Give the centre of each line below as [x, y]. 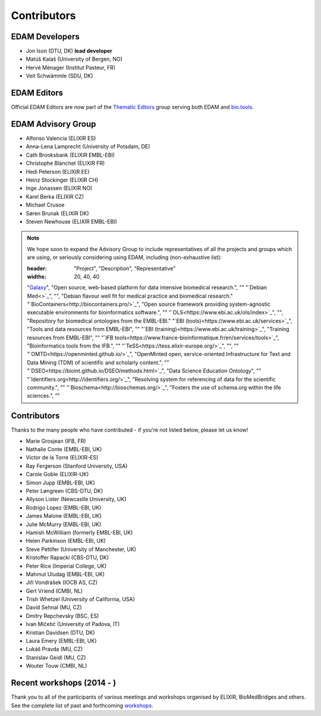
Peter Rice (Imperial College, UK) [66, 566]
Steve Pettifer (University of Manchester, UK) [81, 549]
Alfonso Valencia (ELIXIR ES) [61, 138]
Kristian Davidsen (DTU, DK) [60, 632]
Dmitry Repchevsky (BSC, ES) [62, 615]
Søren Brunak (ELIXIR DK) [57, 213]
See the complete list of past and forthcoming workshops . [82, 705]
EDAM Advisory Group [53, 124]
